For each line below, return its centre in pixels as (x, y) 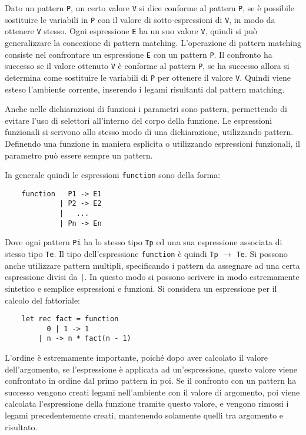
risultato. (21, 426)
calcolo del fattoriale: (42, 300)
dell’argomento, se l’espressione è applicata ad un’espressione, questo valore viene (151, 369)
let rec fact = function (70, 319)
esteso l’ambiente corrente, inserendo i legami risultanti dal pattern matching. (145, 89)
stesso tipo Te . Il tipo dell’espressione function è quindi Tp (112, 254)
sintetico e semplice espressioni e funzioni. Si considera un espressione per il (141, 288)
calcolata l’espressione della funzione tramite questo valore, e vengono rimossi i (147, 403)
